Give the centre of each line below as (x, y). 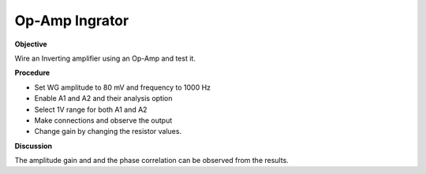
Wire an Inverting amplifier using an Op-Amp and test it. (105, 58)
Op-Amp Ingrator (72, 20)
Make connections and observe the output (103, 120)
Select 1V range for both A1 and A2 (91, 109)
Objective (31, 44)
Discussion (34, 146)
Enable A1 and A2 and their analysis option (103, 98)
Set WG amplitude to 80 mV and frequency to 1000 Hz (123, 87)
